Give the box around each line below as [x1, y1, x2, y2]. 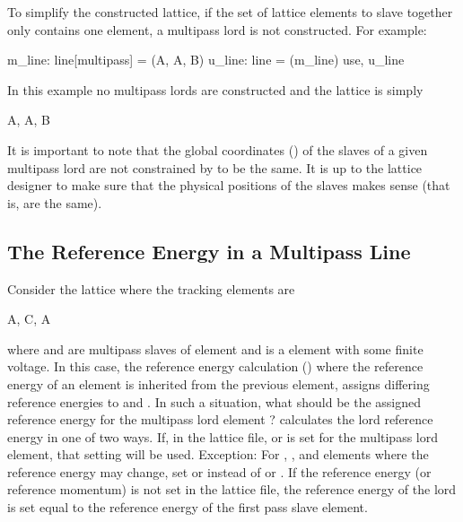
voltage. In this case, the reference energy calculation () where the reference [7, 357, 424, 376]
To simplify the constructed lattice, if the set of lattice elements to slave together [7, 3, 453, 21]
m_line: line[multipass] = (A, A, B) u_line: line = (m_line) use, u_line [7, 50, 405, 69]
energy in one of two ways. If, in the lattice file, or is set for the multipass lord [7, 427, 439, 446]
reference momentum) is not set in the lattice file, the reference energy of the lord [7, 480, 457, 499]
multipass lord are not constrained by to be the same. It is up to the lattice [7, 158, 423, 177]
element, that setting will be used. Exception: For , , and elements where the [7, 445, 429, 464]
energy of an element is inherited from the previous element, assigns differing [7, 374, 430, 393]
